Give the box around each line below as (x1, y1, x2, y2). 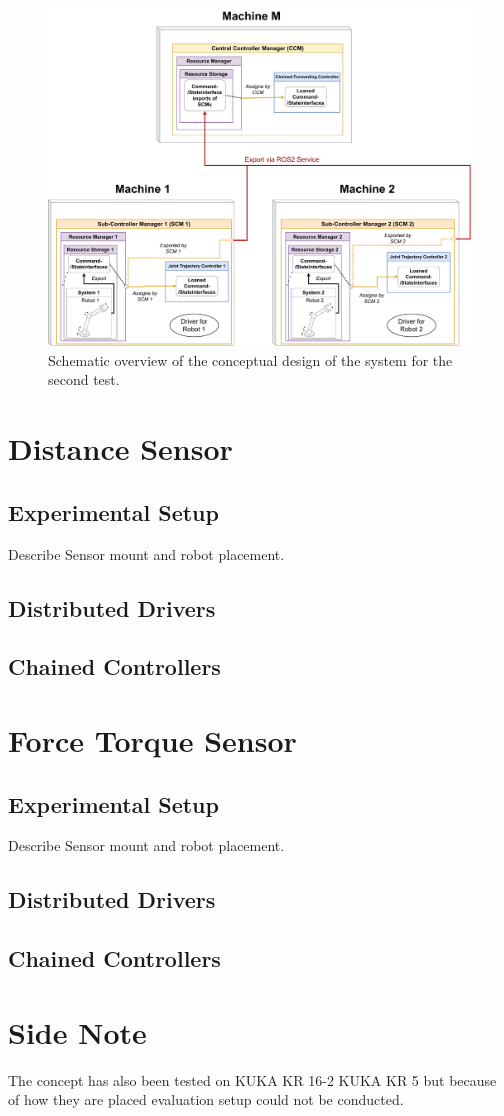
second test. (48, 369, 120, 390)
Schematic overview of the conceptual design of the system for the (48, 349, 453, 370)
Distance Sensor (8, 428, 233, 469)
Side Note (8, 1011, 147, 1052)
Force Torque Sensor (8, 719, 297, 760)
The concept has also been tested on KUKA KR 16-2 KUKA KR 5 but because (8, 1069, 497, 1090)
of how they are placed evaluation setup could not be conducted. (8, 1089, 404, 1110)
